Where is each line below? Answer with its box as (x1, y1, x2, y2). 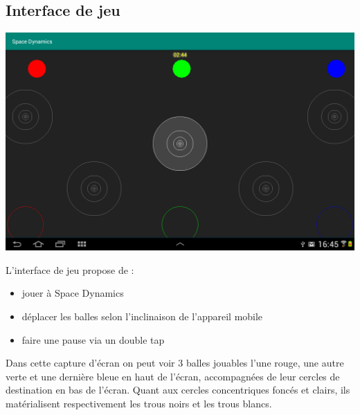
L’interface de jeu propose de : (6, 262, 134, 277)
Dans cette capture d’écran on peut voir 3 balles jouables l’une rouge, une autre (6, 356, 344, 370)
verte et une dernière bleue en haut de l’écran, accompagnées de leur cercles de (6, 369, 340, 383)
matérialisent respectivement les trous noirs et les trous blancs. (6, 396, 272, 410)
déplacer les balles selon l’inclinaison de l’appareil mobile (21, 308, 263, 323)
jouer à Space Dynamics (21, 286, 124, 300)
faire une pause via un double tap (21, 332, 165, 347)
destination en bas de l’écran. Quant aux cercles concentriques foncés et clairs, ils (6, 382, 350, 397)
